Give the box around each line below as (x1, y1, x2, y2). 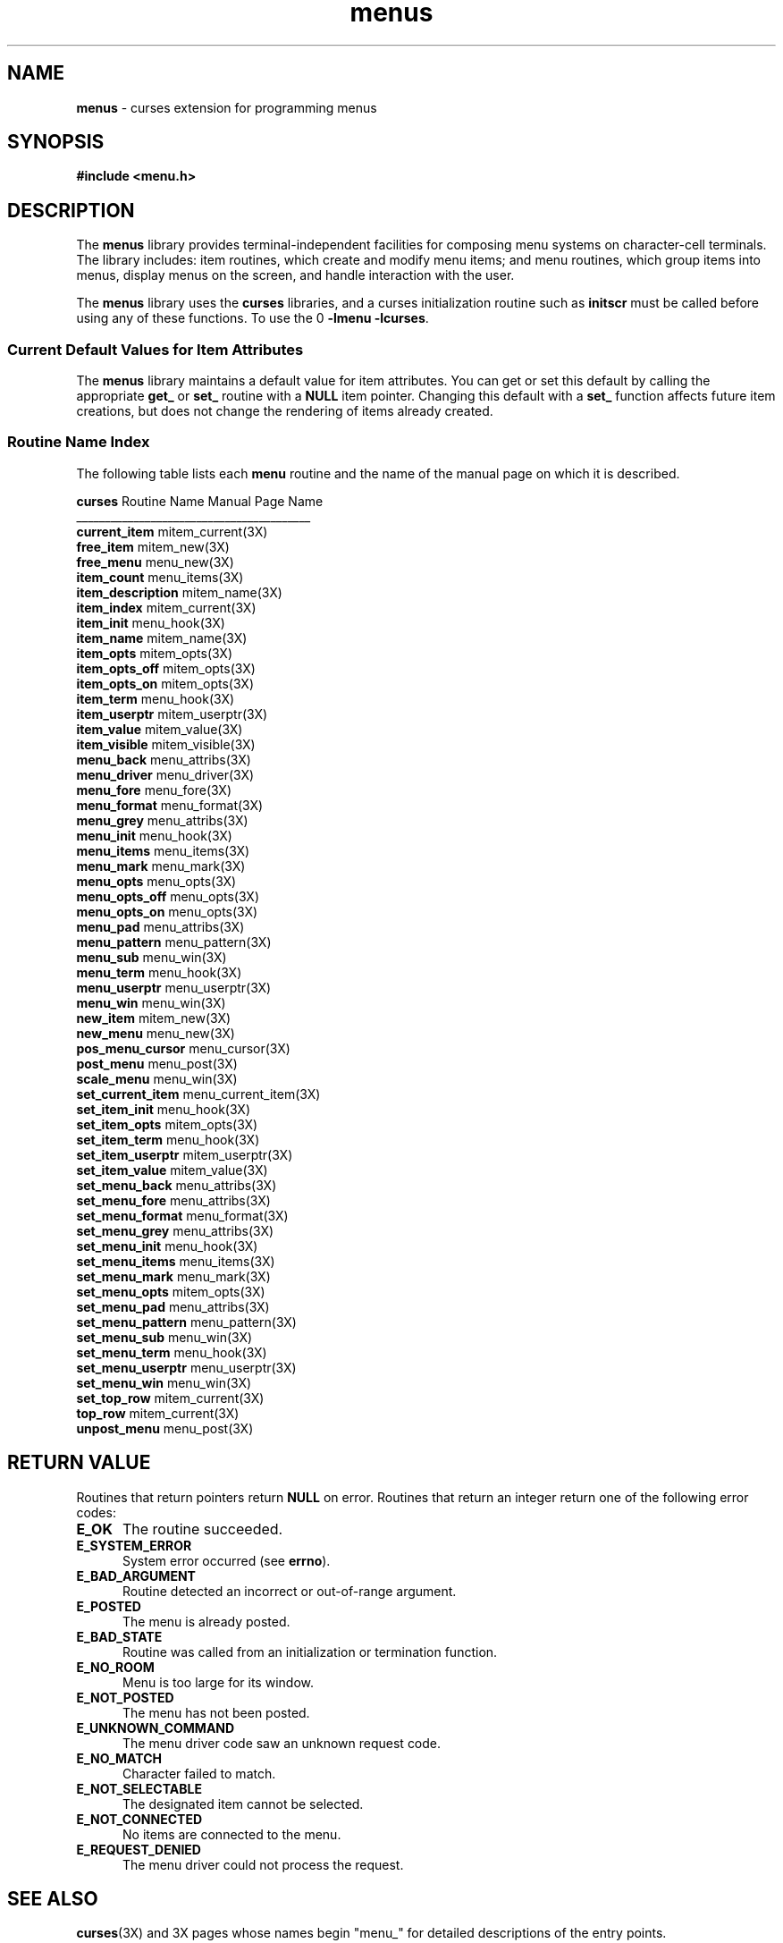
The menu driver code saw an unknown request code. (122, 1735, 442, 1751)
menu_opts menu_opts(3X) (76, 873, 237, 889)
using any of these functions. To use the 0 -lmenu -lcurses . (76, 310, 429, 326)
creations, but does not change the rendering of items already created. (76, 403, 493, 419)
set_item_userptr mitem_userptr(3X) (76, 1146, 293, 1162)
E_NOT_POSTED (76, 1689, 174, 1705)
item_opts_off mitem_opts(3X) (76, 660, 256, 676)
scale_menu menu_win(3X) (76, 1070, 238, 1086)
